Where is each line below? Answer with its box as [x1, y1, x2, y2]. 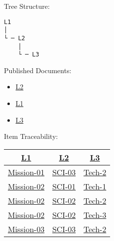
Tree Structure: [4, 1, 50, 11]
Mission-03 [8, 223, 45, 235]
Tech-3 [83, 209, 107, 220]
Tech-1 [83, 180, 107, 192]
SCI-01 [52, 180, 76, 192]
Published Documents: [4, 65, 72, 75]
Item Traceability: [4, 131, 58, 141]
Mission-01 [8, 166, 45, 178]
